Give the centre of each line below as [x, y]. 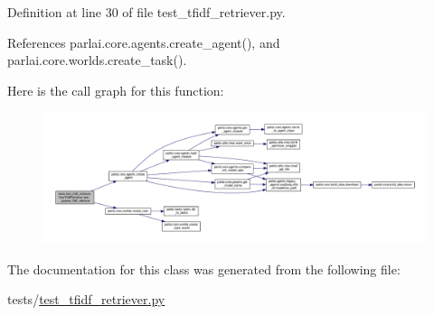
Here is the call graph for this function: [116, 90]
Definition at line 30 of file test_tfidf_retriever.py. [146, 12]
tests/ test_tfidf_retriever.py [86, 299]
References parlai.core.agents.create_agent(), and [144, 42]
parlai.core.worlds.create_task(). [97, 60]
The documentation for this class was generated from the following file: [204, 269]
